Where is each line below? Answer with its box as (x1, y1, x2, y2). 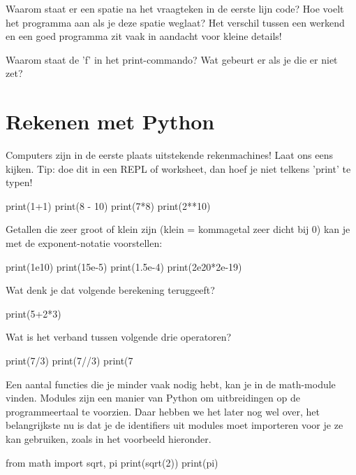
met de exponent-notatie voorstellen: (6, 236, 163, 250)
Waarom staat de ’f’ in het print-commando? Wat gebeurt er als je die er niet (6, 52, 338, 66)
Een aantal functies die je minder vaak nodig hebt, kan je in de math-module (6, 376, 336, 391)
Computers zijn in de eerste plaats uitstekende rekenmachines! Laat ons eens (6, 148, 334, 162)
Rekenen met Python (6, 107, 215, 136)
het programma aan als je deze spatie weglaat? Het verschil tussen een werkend (6, 15, 345, 29)
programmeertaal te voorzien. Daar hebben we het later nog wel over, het (6, 404, 320, 418)
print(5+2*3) (6, 306, 61, 320)
